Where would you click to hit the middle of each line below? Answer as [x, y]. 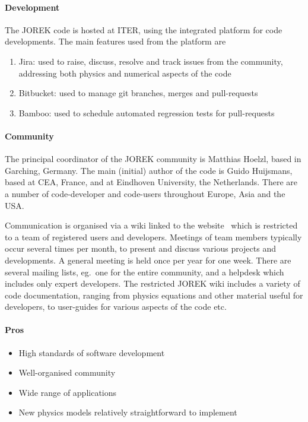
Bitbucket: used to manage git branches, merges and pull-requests [138, 93]
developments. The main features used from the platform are [115, 41]
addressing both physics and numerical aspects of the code [125, 73]
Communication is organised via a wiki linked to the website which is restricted [151, 225]
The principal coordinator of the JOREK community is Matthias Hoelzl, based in [153, 159]
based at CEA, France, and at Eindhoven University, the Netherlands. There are [151, 182]
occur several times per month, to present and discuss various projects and [140, 248]
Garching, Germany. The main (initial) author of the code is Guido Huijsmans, [149, 170]
